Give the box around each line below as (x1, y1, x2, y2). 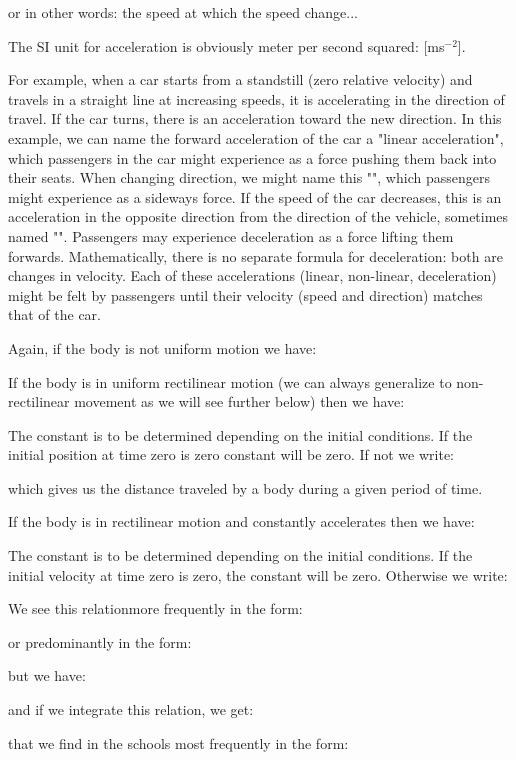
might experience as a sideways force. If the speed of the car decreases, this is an (8, 186, 502, 207)
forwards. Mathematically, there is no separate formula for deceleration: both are (8, 245, 503, 266)
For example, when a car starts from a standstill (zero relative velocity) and (8, 69, 473, 90)
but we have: (8, 665, 86, 686)
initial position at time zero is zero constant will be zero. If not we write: (8, 444, 455, 465)
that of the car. (8, 304, 101, 325)
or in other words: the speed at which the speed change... (8, 2, 358, 22)
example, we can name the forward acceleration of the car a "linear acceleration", (8, 127, 504, 148)
